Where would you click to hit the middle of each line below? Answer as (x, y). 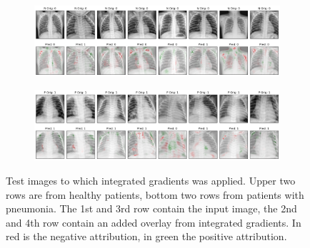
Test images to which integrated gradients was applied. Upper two (151, 181)
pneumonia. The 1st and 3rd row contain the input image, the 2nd (151, 208)
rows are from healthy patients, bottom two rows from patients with (155, 194)
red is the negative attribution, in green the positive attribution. (146, 236)
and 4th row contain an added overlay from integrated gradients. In (154, 222)
